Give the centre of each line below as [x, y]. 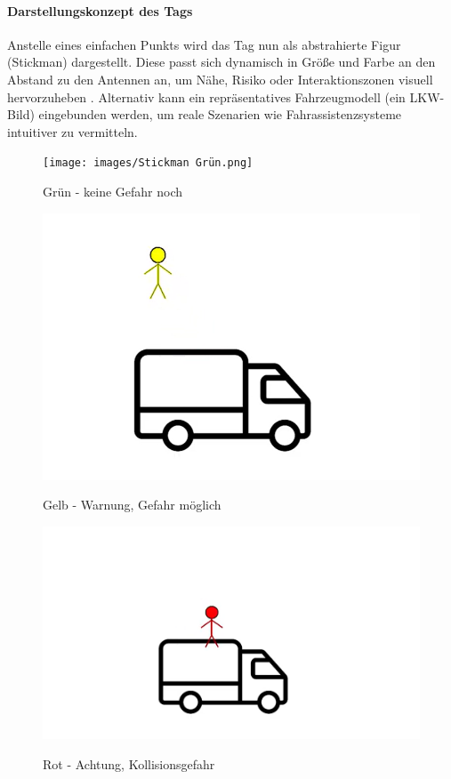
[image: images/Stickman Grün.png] [148, 163]
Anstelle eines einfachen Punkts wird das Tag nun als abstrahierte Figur [204, 44]
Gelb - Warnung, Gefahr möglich [132, 505]
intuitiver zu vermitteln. [72, 131]
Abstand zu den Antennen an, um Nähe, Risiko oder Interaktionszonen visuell [220, 79]
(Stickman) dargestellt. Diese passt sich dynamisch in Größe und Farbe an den [221, 62]
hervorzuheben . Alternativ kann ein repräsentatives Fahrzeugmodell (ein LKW [224, 96]
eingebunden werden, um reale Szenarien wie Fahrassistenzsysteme [220, 114]
